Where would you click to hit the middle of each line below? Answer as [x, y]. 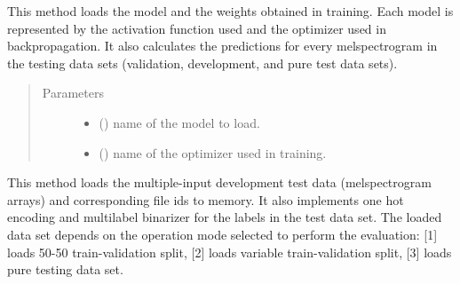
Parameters [73, 93]
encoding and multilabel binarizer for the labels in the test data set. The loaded [225, 217]
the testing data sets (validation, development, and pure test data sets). [202, 63]
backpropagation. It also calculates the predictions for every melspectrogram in [222, 46]
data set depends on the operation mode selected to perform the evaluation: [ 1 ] [222, 234]
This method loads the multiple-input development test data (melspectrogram [219, 182]
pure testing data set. [65, 269]
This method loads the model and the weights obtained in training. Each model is [230, 11]
